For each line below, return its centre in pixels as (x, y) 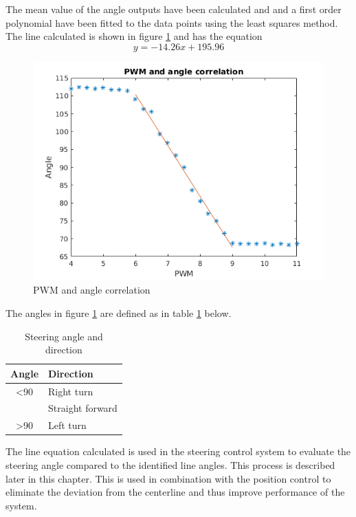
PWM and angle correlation (92, 290)
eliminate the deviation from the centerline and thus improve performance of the (175, 492)
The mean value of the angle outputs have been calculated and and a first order (174, 9)
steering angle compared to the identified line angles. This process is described (170, 464)
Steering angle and (64, 336)
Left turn (67, 425)
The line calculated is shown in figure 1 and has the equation (134, 36)
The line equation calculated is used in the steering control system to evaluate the (178, 451)
